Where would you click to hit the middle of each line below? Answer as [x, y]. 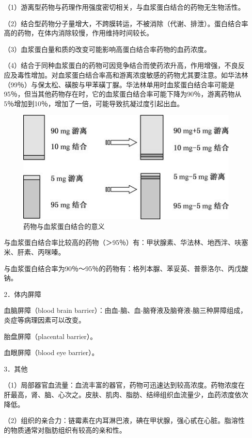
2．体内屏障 [23, 294]
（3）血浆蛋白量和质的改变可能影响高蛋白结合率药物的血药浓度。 [107, 49]
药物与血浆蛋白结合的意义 [64, 226]
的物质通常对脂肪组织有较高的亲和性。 [65, 430]
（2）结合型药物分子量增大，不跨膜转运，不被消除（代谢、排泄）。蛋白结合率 [126, 23]
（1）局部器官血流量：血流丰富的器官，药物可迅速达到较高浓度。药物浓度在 [124, 385]
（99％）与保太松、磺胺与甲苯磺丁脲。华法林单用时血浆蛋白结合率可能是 [119, 84]
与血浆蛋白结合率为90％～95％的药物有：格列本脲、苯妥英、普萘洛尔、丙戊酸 [126, 268]
